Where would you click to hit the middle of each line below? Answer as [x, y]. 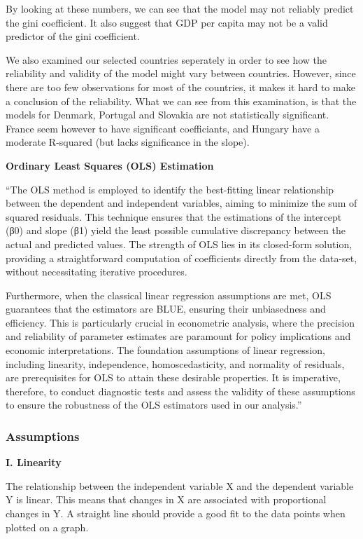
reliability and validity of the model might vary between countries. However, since [181, 73]
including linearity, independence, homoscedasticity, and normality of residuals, [175, 363]
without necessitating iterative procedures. [97, 272]
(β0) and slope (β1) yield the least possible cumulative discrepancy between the [176, 230]
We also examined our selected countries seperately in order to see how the [166, 59]
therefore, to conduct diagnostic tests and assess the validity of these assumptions [180, 391]
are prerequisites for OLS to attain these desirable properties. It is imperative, [173, 377]
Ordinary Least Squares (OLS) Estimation [110, 165]
